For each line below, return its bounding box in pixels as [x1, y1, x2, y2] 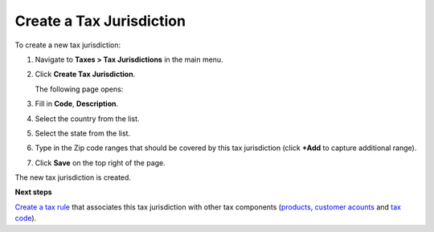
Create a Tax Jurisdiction [14, 12, 186, 30]
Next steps [14, 187, 52, 197]
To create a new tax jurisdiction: [14, 40, 121, 50]
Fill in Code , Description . [35, 99, 119, 108]
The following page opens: [35, 84, 124, 94]
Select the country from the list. [35, 113, 140, 124]
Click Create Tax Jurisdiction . [35, 69, 136, 79]
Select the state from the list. [35, 128, 131, 138]
